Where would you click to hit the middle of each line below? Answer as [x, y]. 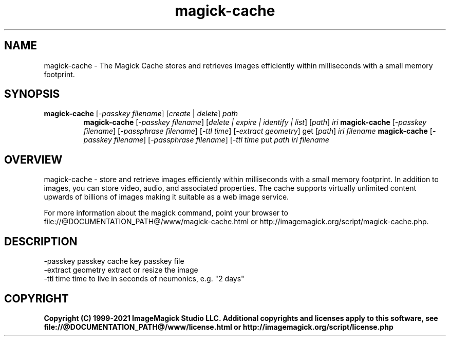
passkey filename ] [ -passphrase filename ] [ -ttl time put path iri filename [206, 140]
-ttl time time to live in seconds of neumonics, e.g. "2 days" [144, 279]
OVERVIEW [33, 159]
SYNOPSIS [32, 94]
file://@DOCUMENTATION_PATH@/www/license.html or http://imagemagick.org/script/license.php [219, 327]
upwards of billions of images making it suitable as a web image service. [166, 197]
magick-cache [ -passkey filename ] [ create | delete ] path [141, 114]
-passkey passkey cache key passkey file [114, 261]
